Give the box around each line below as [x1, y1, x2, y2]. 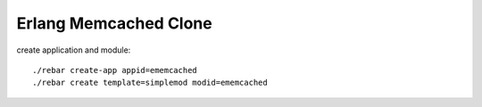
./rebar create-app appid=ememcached [32, 65, 198, 75]
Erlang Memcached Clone [16, 13, 213, 33]
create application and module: [16, 45, 131, 55]
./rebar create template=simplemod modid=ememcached [32, 78, 268, 88]
